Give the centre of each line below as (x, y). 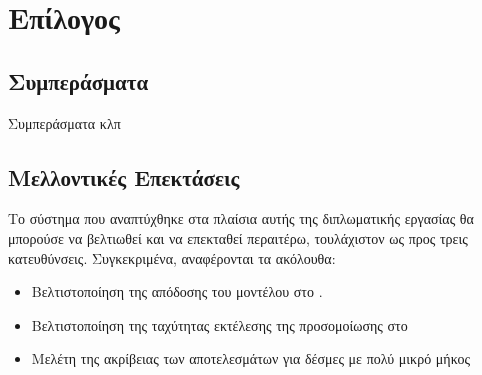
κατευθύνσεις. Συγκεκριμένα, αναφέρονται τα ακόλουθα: (172, 257)
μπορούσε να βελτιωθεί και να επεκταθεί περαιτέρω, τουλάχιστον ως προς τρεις (238, 237)
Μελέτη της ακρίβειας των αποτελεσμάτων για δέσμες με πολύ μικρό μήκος (250, 358)
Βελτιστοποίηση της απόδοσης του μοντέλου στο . (177, 291)
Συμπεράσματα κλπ (64, 122)
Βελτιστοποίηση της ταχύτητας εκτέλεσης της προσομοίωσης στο (219, 324)
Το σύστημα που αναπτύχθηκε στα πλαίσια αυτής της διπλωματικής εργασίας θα (241, 218)
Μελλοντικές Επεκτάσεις (124, 176)
